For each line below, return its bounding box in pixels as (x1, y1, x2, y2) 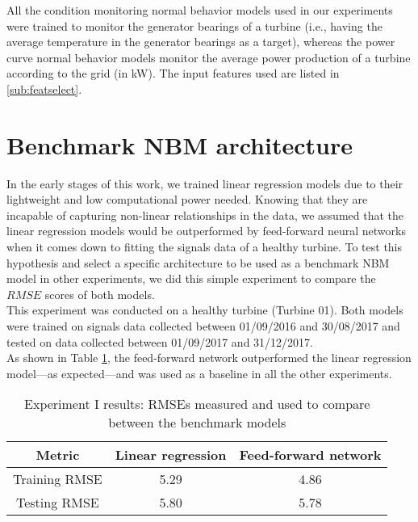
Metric (36, 445, 80, 465)
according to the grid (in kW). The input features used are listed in (6, 65, 340, 82)
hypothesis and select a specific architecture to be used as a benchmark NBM (6, 254, 390, 271)
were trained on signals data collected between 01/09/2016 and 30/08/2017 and (6, 318, 400, 335)
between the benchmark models (108, 413, 286, 432)
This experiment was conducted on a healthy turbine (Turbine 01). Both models (6, 301, 403, 318)
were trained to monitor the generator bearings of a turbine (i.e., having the (6, 17, 382, 34)
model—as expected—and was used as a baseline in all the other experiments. (6, 364, 392, 381)
